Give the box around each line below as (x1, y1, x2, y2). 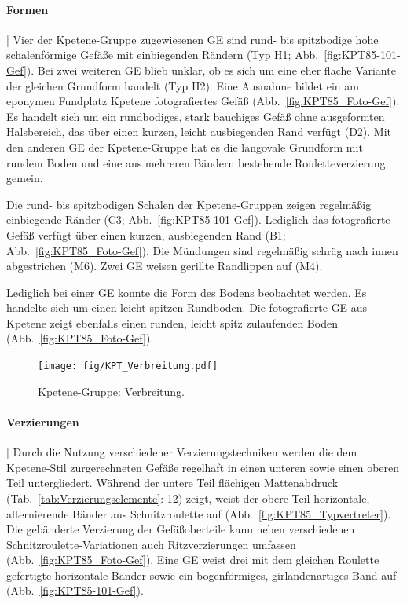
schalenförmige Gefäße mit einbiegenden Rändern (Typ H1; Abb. (6, 46, 319, 63)
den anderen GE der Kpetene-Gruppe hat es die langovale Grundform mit (6, 138, 363, 155)
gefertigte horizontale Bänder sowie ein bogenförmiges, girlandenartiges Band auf (6, 566, 397, 583)
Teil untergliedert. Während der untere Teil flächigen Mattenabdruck (6, 474, 339, 491)
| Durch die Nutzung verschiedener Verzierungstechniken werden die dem (6, 444, 357, 460)
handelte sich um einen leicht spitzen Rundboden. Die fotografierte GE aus (6, 299, 368, 316)
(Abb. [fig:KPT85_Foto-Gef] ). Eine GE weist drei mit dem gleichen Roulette (6, 551, 379, 568)
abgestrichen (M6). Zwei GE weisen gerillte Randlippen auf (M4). (6, 258, 323, 274)
